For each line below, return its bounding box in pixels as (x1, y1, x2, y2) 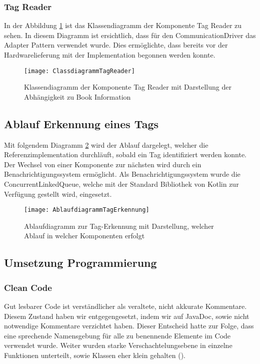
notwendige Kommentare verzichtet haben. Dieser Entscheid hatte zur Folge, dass (4, 320, 254, 331)
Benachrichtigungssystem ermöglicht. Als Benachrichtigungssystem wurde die (4, 169, 240, 179)
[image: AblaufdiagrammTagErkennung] (24, 206, 149, 214)
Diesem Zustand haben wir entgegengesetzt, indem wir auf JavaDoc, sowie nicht (4, 310, 249, 321)
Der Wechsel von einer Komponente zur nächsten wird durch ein (4, 159, 201, 169)
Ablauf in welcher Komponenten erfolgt (24, 230, 145, 241)
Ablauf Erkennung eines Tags (4, 116, 158, 131)
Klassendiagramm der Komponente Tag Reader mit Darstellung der (24, 82, 231, 92)
